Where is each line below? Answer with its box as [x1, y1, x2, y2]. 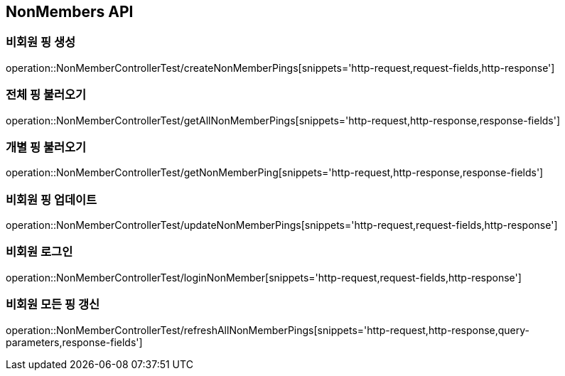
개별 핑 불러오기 [6, 139, 87, 154]
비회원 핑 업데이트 [6, 192, 97, 207]
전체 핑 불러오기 [6, 87, 87, 102]
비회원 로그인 [6, 245, 73, 259]
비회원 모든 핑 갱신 [6, 297, 100, 312]
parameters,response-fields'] [6, 335, 143, 348]
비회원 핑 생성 [6, 35, 76, 50]
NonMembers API [6, 3, 134, 21]
